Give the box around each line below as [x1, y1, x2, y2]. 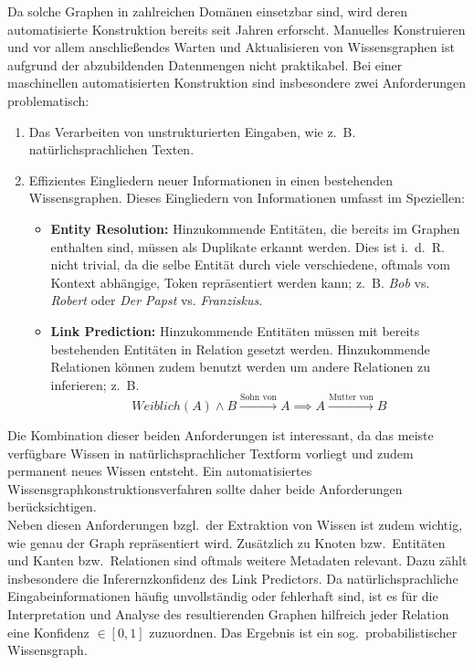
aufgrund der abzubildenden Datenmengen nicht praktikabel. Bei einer [7, 55, 403, 74]
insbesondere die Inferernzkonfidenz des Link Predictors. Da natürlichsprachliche [7, 568, 458, 587]
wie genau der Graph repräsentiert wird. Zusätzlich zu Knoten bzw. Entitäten [7, 533, 446, 552]
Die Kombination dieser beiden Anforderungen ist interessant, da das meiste [7, 426, 434, 445]
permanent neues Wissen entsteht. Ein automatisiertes [7, 461, 312, 480]
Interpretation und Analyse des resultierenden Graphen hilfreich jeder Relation [7, 605, 449, 624]
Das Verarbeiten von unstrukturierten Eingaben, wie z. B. [28, 121, 356, 141]
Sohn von [239, 393, 277, 403]
